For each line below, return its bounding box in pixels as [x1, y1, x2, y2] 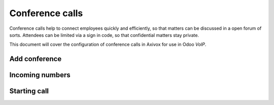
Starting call [9, 87, 49, 95]
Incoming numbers [9, 71, 71, 79]
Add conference [9, 55, 62, 63]
